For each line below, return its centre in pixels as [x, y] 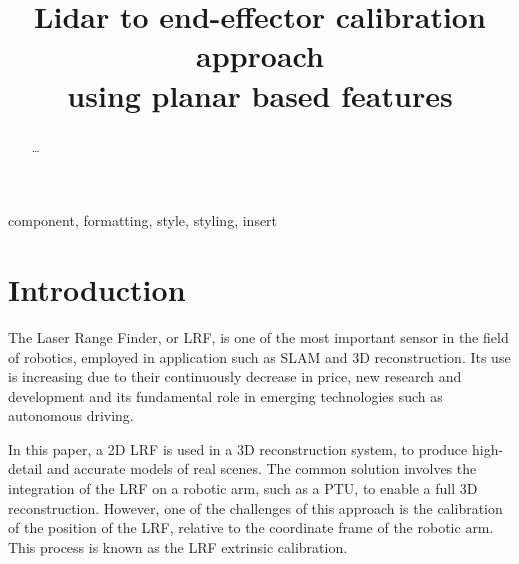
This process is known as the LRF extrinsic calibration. [178, 546]
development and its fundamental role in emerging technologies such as [225, 395]
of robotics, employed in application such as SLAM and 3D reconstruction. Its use [259, 356]
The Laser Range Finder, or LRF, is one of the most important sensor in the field [258, 336]
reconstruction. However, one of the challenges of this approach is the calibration [255, 507]
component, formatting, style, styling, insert [143, 220]
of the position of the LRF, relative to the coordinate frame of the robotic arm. [251, 527]
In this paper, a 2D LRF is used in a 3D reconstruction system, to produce [238, 448]
